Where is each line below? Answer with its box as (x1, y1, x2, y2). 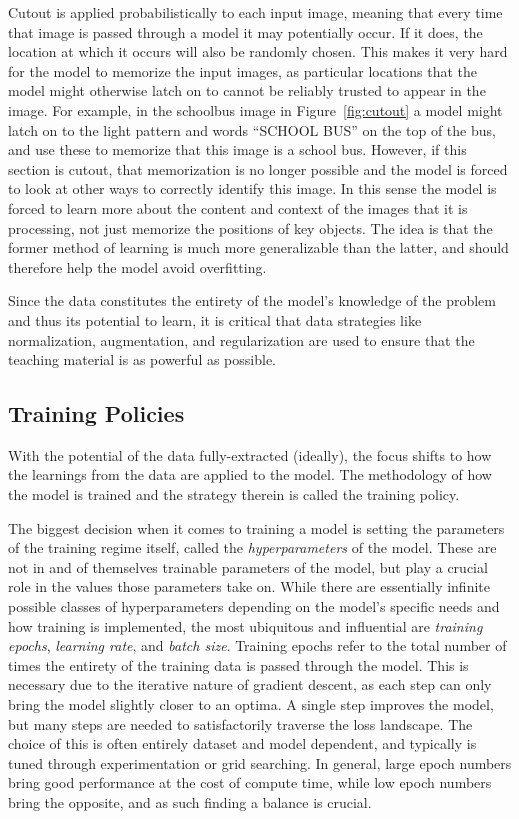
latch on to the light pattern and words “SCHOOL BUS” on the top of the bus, (8, 119, 496, 140)
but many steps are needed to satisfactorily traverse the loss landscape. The (8, 713, 473, 734)
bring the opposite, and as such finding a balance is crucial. (8, 791, 372, 812)
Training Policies (8, 398, 185, 429)
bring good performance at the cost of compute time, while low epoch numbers (8, 772, 492, 793)
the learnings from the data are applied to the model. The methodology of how (8, 464, 492, 485)
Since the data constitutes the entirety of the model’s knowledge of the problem (8, 290, 496, 311)
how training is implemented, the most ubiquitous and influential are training (8, 615, 483, 636)
